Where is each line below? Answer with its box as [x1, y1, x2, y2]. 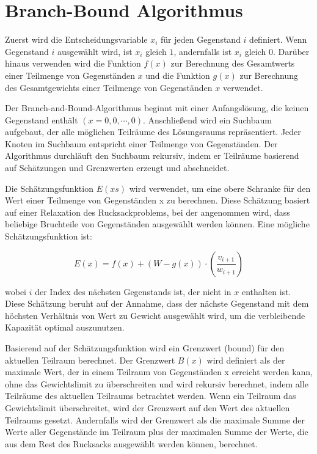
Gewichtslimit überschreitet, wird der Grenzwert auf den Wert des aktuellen [5, 401, 290, 414]
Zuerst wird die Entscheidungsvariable [5, 33, 148, 46]
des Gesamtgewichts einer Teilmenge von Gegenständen [5, 81, 213, 93]
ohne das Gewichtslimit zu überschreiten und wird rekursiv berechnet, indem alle [5, 377, 308, 390]
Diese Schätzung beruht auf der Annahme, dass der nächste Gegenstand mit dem [5, 297, 309, 310]
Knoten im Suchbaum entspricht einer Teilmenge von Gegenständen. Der [5, 137, 278, 150]
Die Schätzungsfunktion [5, 181, 93, 194]
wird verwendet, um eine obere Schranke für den [129, 181, 311, 194]
